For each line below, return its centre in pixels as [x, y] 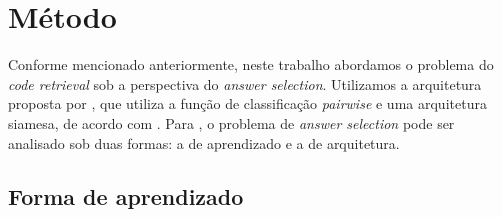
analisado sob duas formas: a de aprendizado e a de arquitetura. [204, 142]
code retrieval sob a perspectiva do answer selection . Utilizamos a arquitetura [245, 83]
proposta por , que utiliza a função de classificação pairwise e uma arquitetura [247, 103]
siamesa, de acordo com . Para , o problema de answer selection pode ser [231, 122]
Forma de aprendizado [126, 196]
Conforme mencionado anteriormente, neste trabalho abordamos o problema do [251, 64]
